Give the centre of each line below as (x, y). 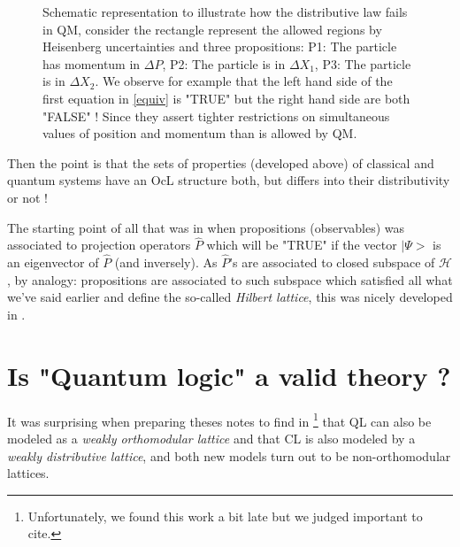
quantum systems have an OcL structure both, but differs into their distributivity (229, 180)
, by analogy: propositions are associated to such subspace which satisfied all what (230, 279)
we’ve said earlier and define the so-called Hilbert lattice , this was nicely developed (230, 297)
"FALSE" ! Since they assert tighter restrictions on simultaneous (216, 116)
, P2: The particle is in (224, 63)
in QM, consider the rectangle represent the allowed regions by (212, 29)
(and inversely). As (166, 262)
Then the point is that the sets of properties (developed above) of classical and (221, 162)
